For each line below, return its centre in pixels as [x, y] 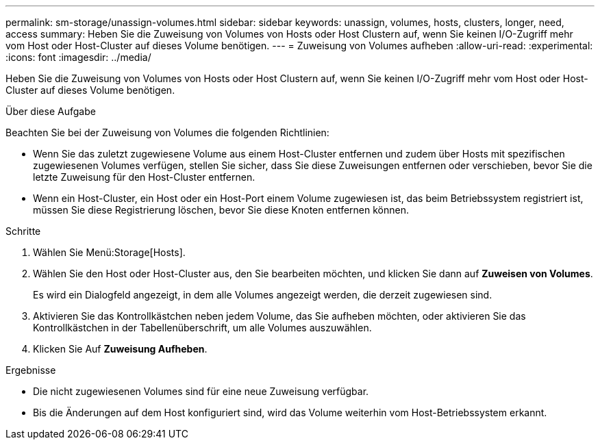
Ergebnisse [31, 370]
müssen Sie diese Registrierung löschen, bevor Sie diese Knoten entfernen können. [221, 210]
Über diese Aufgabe [51, 111]
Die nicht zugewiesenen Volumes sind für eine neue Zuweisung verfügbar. [201, 391]
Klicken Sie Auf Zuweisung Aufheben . [120, 349]
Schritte [23, 231]
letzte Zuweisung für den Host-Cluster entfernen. [144, 177]
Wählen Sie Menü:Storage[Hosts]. [109, 252]
